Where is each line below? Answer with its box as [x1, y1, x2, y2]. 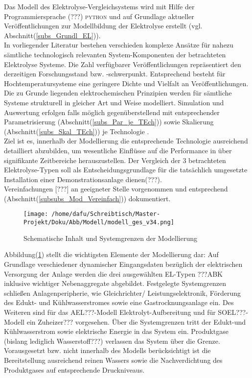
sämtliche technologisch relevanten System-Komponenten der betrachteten [4, 49, 226, 59]
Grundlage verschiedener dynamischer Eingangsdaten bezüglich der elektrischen [4, 259, 243, 269]
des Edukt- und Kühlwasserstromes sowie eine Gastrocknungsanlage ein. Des [4, 297, 234, 307]
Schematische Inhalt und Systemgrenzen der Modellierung [23, 233, 197, 243]
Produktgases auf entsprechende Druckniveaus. [4, 364, 145, 375]
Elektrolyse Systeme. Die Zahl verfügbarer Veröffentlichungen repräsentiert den [4, 59, 241, 69]
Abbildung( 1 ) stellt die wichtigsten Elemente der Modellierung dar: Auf [4, 249, 219, 260]
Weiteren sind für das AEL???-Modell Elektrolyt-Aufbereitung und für [4, 307, 216, 317]
